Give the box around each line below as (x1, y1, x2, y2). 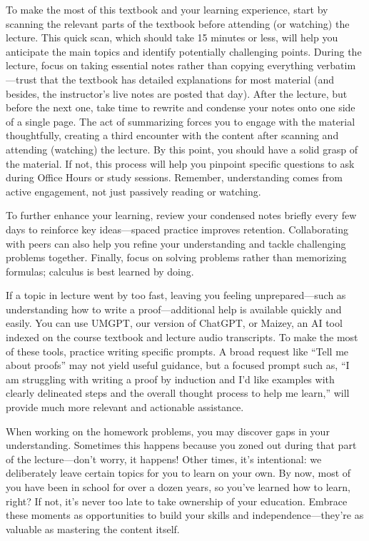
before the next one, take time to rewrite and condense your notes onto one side (6, 100, 355, 115)
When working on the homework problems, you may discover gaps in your (6, 423, 330, 438)
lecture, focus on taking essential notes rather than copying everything (6, 58, 313, 73)
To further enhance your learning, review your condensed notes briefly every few (6, 208, 357, 223)
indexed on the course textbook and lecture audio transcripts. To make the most (6, 330, 358, 345)
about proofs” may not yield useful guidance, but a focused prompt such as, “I (6, 358, 350, 373)
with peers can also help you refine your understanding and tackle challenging (6, 236, 346, 251)
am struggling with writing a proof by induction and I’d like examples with (6, 371, 335, 386)
